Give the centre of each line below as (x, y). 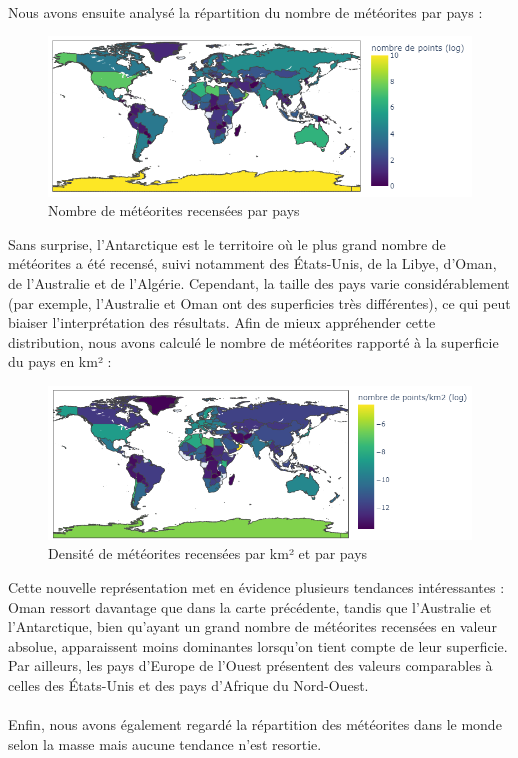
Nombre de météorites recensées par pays (174, 210)
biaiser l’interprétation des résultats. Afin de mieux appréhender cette (222, 322)
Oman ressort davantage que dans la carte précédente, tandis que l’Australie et (250, 606)
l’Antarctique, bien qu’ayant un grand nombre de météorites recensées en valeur (252, 626)
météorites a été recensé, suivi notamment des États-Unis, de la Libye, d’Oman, (252, 263)
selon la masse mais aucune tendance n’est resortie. (165, 743)
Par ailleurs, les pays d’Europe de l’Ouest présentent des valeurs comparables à (250, 665)
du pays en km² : (60, 361)
